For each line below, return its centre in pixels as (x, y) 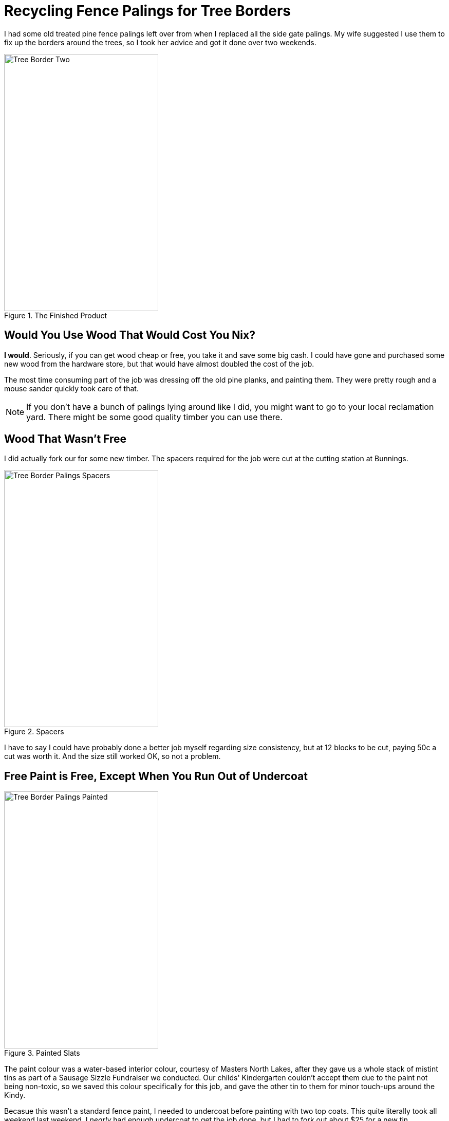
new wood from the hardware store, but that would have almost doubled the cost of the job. (159, 364)
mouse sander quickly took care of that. (71, 388)
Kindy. (15, 1095)
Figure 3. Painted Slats (42, 1053)
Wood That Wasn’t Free (66, 439)
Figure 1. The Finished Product (56, 315)
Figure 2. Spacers (34, 732)
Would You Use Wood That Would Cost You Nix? (130, 335)
